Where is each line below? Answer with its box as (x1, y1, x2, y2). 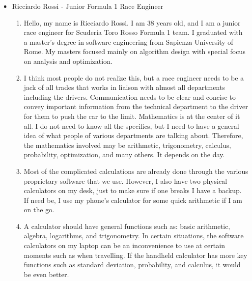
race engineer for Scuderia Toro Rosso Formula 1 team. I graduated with (24, 27, 243, 37)
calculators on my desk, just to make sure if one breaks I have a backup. (24, 185, 242, 196)
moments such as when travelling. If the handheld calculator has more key (24, 250, 248, 260)
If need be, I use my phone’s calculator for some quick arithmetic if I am (24, 195, 243, 205)
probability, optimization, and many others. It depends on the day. (24, 149, 225, 160)
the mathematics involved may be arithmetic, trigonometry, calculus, (24, 140, 231, 150)
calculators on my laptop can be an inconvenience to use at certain (24, 240, 225, 251)
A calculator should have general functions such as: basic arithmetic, (24, 221, 230, 231)
